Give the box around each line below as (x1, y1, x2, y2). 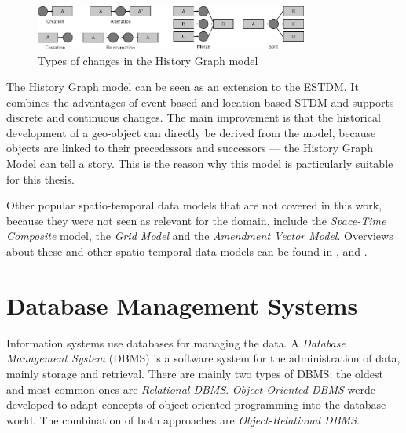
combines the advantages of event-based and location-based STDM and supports (6, 93, 394, 110)
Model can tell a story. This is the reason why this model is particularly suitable (6, 155, 393, 172)
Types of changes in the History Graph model (38, 52, 258, 68)
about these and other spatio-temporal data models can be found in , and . (6, 243, 368, 260)
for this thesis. (6, 170, 75, 187)
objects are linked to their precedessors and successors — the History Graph (6, 140, 373, 156)
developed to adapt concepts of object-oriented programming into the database (6, 396, 386, 413)
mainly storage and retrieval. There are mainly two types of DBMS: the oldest (6, 365, 383, 381)
